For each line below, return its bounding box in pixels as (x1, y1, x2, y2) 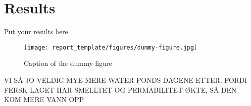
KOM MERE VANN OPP (4, 94, 84, 105)
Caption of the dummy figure (24, 58, 112, 68)
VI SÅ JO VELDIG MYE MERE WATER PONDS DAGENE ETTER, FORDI (4, 74, 247, 85)
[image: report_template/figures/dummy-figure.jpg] (24, 44, 198, 51)
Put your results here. (4, 26, 70, 37)
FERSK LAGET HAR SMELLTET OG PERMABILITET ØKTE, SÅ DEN (4, 84, 237, 95)
